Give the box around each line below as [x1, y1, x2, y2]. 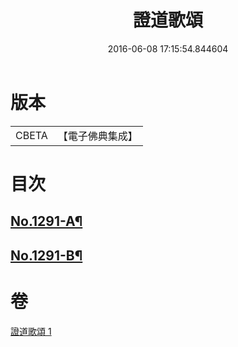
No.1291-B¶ [10, 247, 83, 264]
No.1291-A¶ [10, 213, 83, 230]
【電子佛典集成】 [57, 129, 138, 143]
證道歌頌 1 [10, 325, 52, 337]
